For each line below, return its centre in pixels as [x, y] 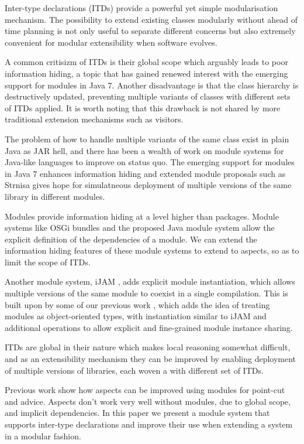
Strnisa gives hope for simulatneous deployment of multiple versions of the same [148, 185]
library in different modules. [55, 196]
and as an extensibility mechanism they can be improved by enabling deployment [151, 359]
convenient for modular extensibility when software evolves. [111, 42]
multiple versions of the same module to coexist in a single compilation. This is [146, 293]
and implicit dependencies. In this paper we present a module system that [137, 413]
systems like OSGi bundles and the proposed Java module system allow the [140, 228]
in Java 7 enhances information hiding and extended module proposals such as [145, 173]
